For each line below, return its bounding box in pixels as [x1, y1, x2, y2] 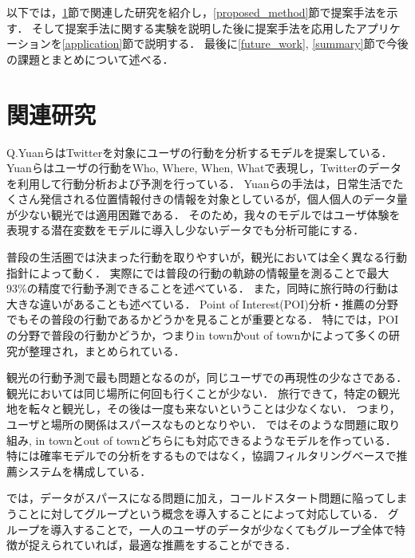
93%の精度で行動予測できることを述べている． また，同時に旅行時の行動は [6, 280, 399, 297]
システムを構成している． [17, 462, 152, 479]
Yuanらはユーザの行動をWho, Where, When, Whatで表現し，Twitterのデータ [6, 159, 401, 176]
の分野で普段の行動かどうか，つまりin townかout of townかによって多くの [6, 327, 389, 344]
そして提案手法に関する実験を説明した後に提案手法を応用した [32, 19, 356, 36]
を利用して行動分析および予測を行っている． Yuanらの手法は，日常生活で [6, 175, 393, 191]
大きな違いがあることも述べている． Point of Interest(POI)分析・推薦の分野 [6, 295, 398, 312]
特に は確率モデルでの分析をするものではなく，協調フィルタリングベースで [6, 447, 397, 464]
